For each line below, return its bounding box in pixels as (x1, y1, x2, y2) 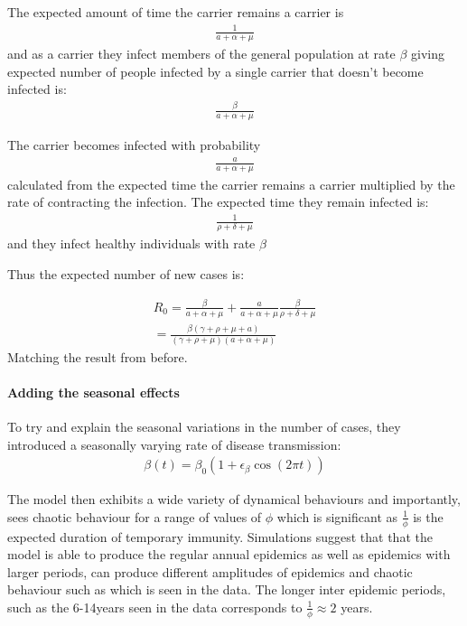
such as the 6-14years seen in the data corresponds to (7, 597, 303, 616)
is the (413, 507, 444, 526)
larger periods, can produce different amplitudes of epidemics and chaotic (7, 562, 413, 581)
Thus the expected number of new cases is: (7, 265, 245, 284)
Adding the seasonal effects (7, 382, 180, 401)
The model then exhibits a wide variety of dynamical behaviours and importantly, (7, 490, 461, 509)
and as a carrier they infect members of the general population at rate (7, 43, 396, 62)
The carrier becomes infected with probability (7, 135, 261, 154)
